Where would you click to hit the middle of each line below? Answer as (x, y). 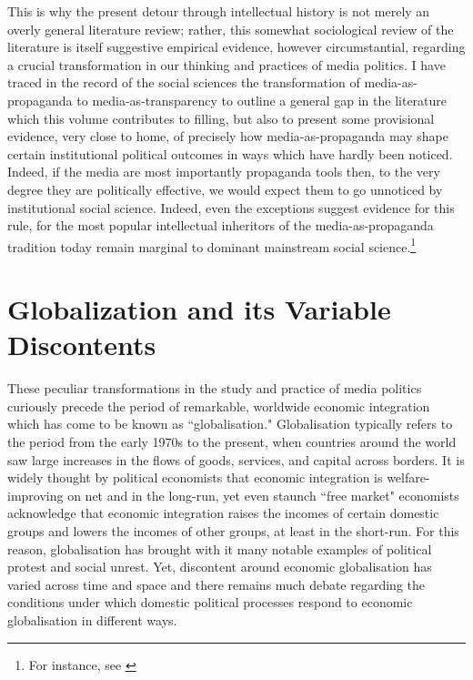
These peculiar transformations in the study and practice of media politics (215, 388)
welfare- (408, 477)
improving (35, 495)
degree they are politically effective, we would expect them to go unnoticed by (225, 189)
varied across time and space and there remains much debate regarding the (216, 584)
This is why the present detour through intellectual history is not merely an (219, 11)
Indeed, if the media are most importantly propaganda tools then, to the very (224, 172)
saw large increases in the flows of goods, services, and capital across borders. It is (236, 459)
